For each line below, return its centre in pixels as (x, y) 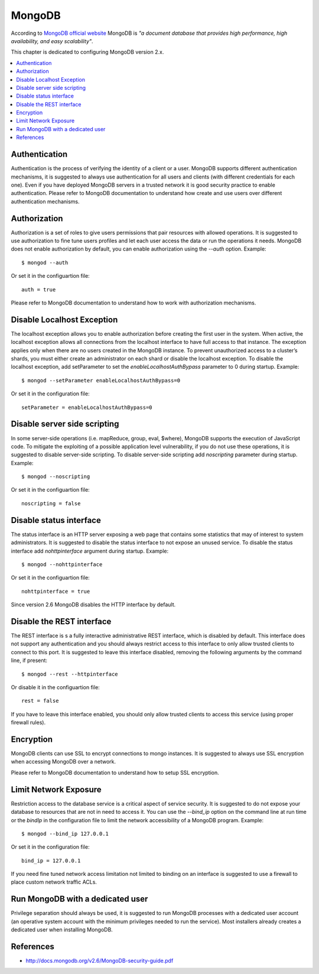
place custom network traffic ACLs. (54, 882)
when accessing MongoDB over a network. (64, 762)
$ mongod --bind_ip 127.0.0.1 (65, 834)
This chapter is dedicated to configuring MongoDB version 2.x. (87, 52)
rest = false (40, 701)
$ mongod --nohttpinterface (62, 564)
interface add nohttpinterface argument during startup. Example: (90, 551)
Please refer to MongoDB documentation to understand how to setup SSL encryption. (115, 772)
